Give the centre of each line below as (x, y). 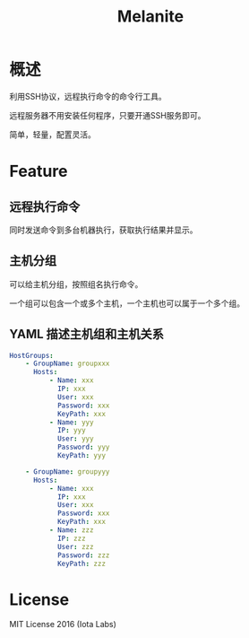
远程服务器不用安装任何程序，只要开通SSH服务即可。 (107, 115)
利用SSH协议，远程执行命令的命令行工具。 (88, 96)
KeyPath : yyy (81, 456)
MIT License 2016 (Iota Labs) (63, 625)
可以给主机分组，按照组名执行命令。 (76, 284)
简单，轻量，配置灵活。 (52, 134)
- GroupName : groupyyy (68, 472)
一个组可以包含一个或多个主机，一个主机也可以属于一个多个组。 (127, 303)
